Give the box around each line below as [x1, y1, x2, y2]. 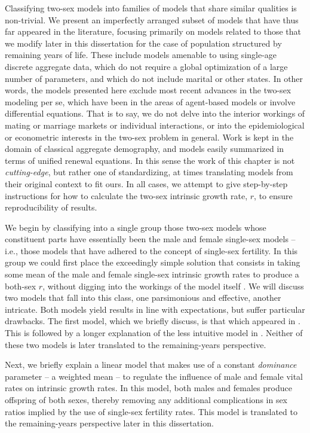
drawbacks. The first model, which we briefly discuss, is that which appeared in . [5, 315, 300, 327]
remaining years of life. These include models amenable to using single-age [5, 48, 277, 61]
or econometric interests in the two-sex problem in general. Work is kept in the [5, 130, 294, 143]
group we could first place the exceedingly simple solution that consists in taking [5, 256, 300, 269]
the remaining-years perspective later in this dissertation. [5, 417, 214, 429]
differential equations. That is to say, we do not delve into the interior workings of [5, 107, 305, 120]
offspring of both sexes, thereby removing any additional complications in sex [5, 394, 288, 405]
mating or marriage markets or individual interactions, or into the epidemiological [5, 118, 305, 131]
